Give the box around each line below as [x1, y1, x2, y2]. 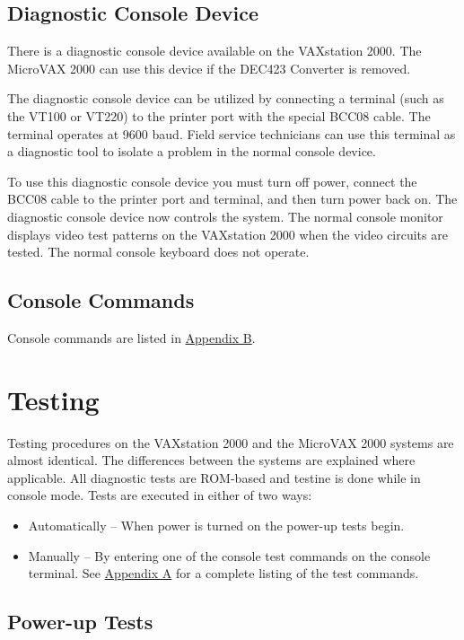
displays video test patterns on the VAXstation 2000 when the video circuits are [7, 224, 448, 243]
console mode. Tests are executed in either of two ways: [7, 486, 312, 504]
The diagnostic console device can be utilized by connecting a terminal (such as [7, 89, 444, 108]
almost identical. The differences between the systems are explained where [7, 451, 416, 469]
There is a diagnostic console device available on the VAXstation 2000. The [7, 41, 422, 60]
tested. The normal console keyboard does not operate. [7, 242, 310, 261]
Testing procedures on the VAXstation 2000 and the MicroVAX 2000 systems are [7, 433, 454, 452]
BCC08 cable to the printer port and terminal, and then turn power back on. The [7, 189, 458, 208]
